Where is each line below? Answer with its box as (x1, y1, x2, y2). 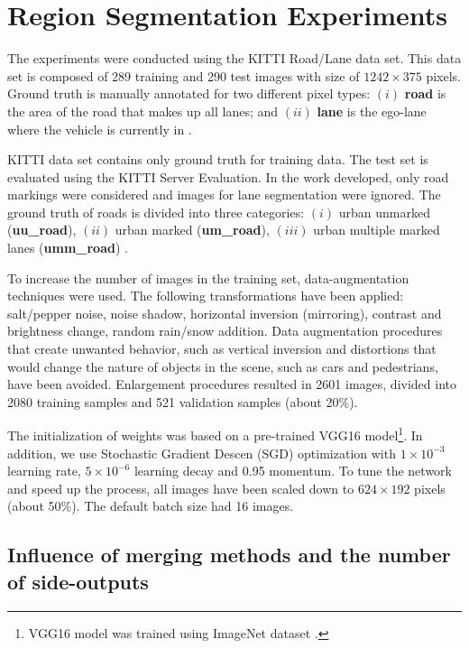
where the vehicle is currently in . (7, 119, 192, 138)
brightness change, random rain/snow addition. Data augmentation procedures (7, 321, 443, 340)
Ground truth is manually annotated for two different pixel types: (7, 84, 371, 103)
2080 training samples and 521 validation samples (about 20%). (7, 392, 358, 411)
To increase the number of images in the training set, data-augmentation (7, 268, 409, 287)
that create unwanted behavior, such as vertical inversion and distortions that (7, 339, 437, 358)
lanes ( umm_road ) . (7, 238, 128, 257)
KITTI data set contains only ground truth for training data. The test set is (7, 150, 428, 169)
